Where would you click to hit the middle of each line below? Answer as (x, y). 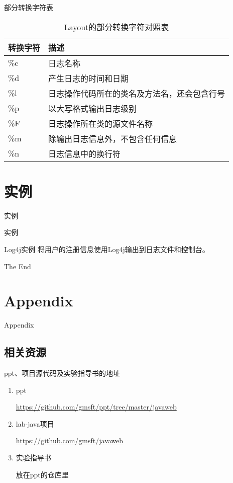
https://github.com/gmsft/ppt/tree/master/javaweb (96, 407)
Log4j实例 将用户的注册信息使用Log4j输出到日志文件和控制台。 (107, 249)
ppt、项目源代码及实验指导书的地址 (62, 373)
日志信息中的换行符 (85, 153)
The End (18, 266)
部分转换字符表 (29, 7)
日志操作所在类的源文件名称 (101, 123)
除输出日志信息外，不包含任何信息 (113, 138)
